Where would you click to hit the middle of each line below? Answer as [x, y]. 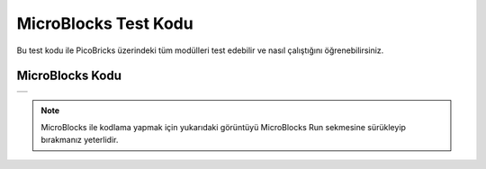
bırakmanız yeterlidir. [80, 140]
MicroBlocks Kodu [69, 76]
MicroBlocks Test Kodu [105, 23]
